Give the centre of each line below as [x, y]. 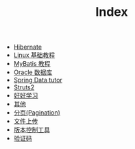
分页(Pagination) [37, 113]
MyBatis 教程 [32, 64]
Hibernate [28, 47]
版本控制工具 [32, 130]
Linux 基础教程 [34, 55]
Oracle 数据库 [33, 72]
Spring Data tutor [38, 80]
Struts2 [24, 87]
